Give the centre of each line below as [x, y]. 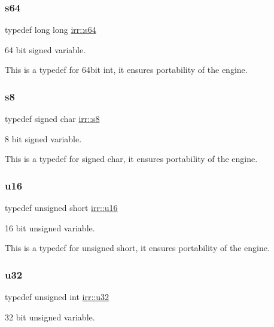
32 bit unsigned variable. [50, 317]
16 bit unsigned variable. [50, 227]
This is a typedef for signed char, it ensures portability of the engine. [131, 159]
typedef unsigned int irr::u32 [57, 297]
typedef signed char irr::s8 [52, 119]
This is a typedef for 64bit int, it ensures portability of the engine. [126, 70]
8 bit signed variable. [43, 138]
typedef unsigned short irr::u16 [61, 208]
